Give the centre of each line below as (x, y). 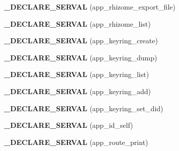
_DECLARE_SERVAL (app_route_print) (76, 142)
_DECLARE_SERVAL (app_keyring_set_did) (84, 108)
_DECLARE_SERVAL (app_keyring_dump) (81, 57)
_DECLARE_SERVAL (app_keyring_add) (77, 91)
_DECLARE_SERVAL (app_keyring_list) (77, 74)
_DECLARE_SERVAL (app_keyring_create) (81, 41)
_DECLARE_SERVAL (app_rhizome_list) (77, 23)
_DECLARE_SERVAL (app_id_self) (69, 125)
